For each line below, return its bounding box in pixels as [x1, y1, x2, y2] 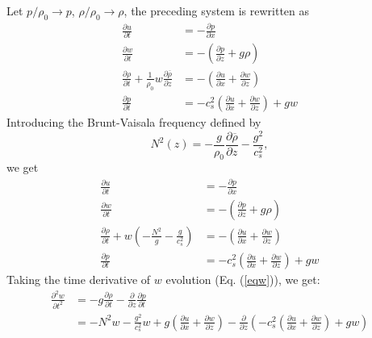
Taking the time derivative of [6, 271, 151, 288]
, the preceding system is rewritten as [123, 2, 310, 19]
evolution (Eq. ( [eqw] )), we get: [165, 271, 320, 288]
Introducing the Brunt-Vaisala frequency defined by [6, 113, 261, 130]
